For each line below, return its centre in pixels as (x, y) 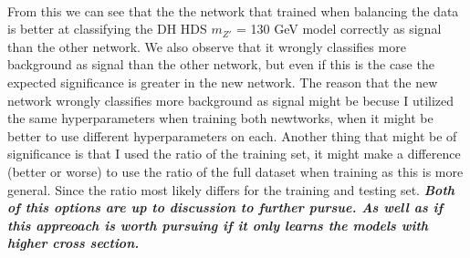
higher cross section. (73, 243)
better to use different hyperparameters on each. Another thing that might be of (232, 135)
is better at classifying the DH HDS (107, 29)
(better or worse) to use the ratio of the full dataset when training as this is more (235, 171)
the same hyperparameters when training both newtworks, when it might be (220, 118)
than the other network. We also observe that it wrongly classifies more (207, 46)
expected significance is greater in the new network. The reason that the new (223, 82)
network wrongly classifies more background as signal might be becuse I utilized (231, 100)
